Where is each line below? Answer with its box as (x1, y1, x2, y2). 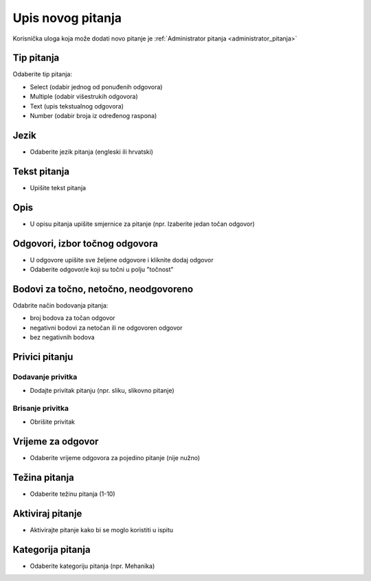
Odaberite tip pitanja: (12, 70, 72, 78)
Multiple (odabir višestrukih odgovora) (30, 93, 139, 101)
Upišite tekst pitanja (30, 183, 86, 192)
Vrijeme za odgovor (12, 436, 99, 448)
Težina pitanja (12, 472, 75, 483)
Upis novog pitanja (12, 10, 122, 25)
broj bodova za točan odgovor (30, 314, 116, 322)
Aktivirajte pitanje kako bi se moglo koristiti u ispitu (30, 526, 174, 534)
